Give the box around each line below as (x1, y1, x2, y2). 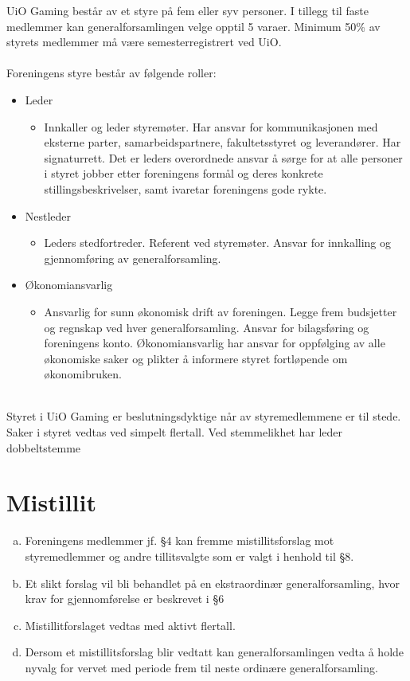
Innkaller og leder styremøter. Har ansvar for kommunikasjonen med (44, 118, 378, 135)
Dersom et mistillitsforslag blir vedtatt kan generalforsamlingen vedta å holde (25, 644, 404, 660)
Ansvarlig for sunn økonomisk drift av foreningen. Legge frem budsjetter (44, 303, 397, 319)
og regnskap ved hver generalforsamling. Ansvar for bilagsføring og (44, 319, 369, 335)
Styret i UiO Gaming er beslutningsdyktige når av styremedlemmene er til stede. (6, 408, 401, 425)
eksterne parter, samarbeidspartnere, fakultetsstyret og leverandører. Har (44, 134, 401, 151)
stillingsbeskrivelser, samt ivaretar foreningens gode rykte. (44, 180, 327, 197)
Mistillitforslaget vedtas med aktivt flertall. (25, 616, 236, 633)
